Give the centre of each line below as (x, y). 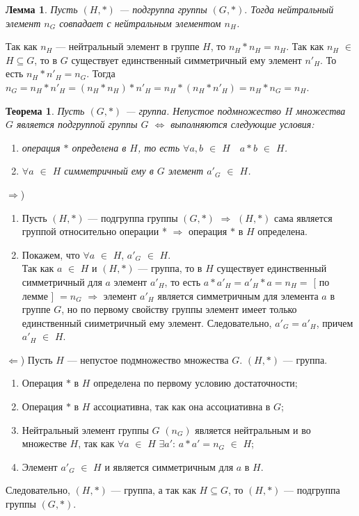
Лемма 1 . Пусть (42, 9)
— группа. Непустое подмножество (203, 110)
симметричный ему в (109, 171)
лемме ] (38, 295)
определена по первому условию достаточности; (196, 383)
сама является (303, 217)
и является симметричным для (169, 466)
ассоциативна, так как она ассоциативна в (182, 406)
